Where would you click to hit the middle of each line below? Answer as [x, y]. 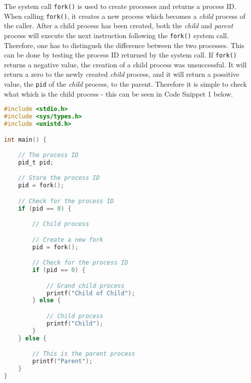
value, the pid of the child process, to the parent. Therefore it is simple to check [125, 84]
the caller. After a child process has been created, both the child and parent [119, 26]
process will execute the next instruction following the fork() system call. [117, 35]
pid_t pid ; [36, 162]
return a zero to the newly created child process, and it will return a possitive [122, 74]
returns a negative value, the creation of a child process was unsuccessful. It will [125, 64]
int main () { [25, 139]
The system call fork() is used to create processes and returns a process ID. [120, 6]
